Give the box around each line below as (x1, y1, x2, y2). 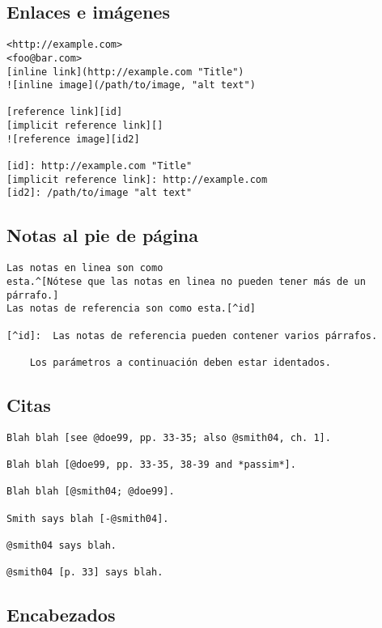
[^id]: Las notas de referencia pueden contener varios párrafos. (6, 329, 378, 342)
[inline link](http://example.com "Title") (6, 66, 244, 78)
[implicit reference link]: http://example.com (6, 173, 268, 185)
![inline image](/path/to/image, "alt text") (6, 79, 256, 91)
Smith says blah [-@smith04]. (6, 512, 169, 524)
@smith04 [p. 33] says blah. (6, 566, 163, 579)
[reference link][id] (6, 106, 123, 118)
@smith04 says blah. (6, 539, 117, 551)
